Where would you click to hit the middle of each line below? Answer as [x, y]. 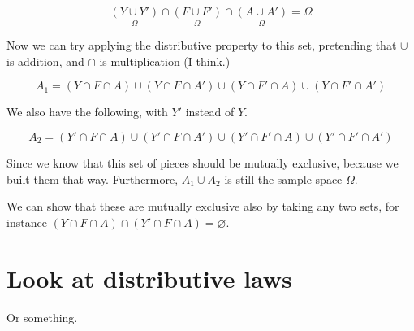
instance [27, 222]
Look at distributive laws [149, 278]
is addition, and [45, 61]
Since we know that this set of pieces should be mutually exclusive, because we [203, 163]
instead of [210, 112]
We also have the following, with [87, 112]
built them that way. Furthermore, [93, 179]
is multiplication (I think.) [165, 61]
